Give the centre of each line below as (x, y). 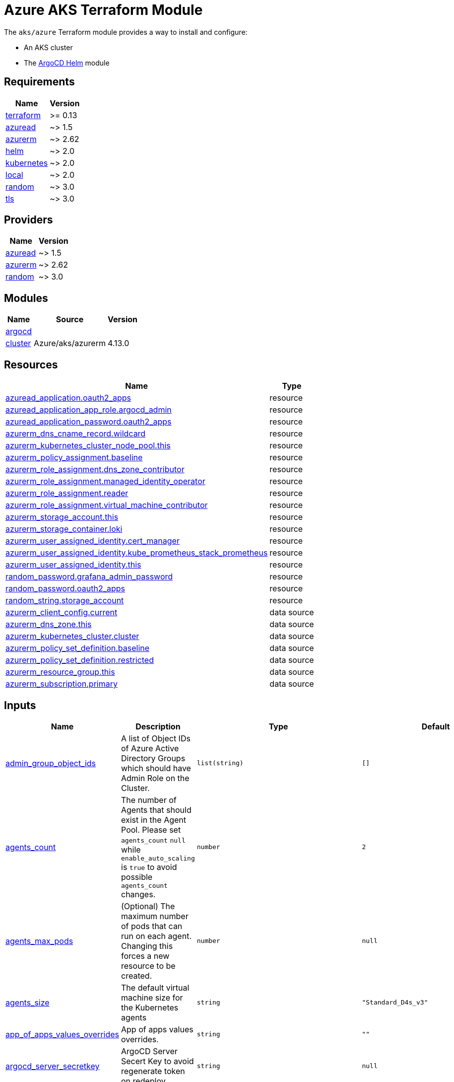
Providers (29, 220)
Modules (26, 298)
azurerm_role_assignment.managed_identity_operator (105, 481)
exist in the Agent (154, 820)
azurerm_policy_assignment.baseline (74, 458)
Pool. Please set (151, 830)
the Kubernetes (150, 1007)
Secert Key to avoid (158, 1061)
